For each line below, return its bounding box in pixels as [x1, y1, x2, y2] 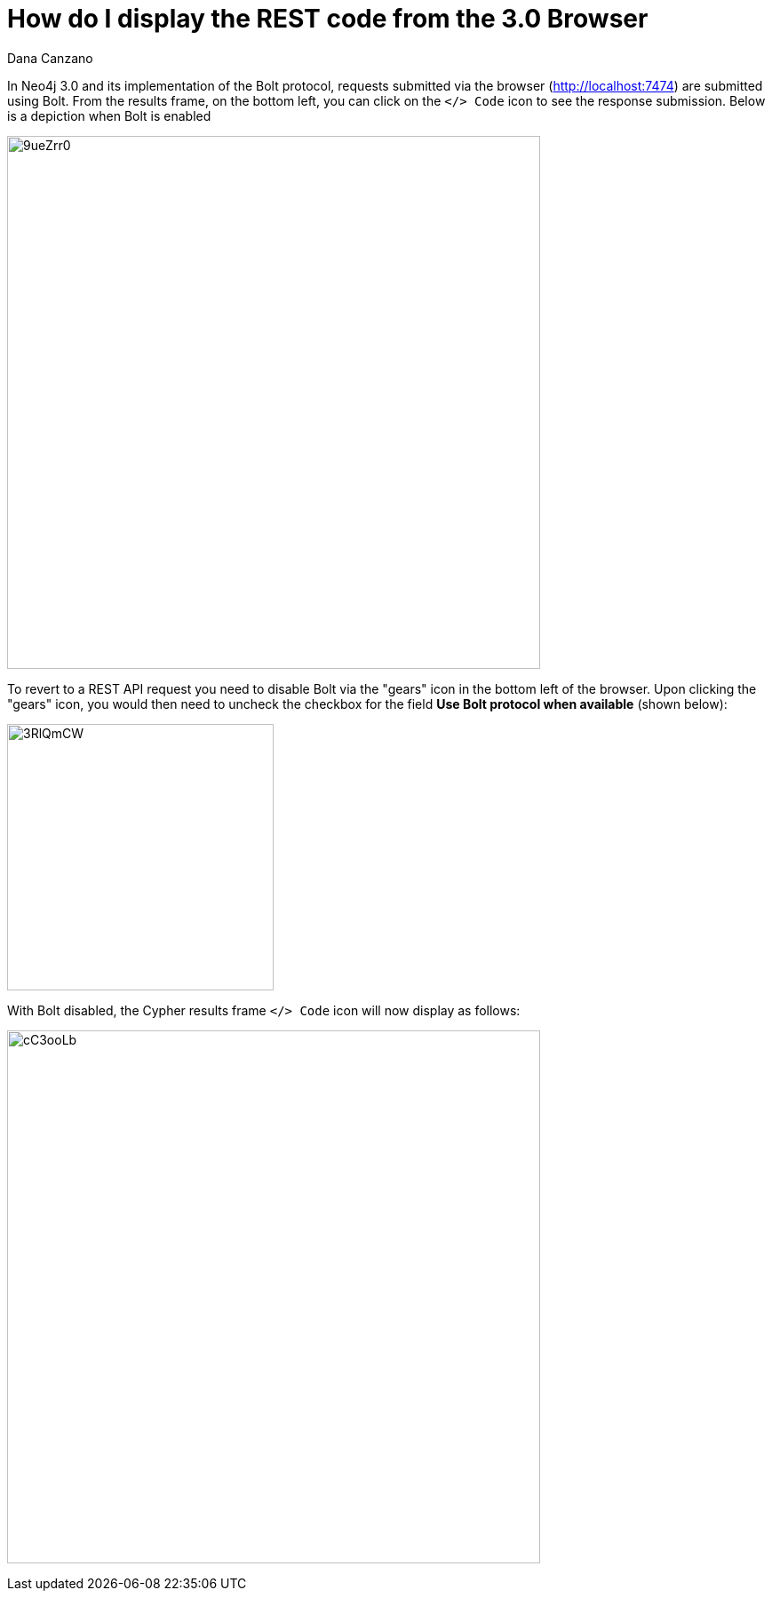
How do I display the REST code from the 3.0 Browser [7, 4, 649, 34]
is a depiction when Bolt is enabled [7, 107, 211, 123]
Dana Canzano [7, 50, 93, 66]
